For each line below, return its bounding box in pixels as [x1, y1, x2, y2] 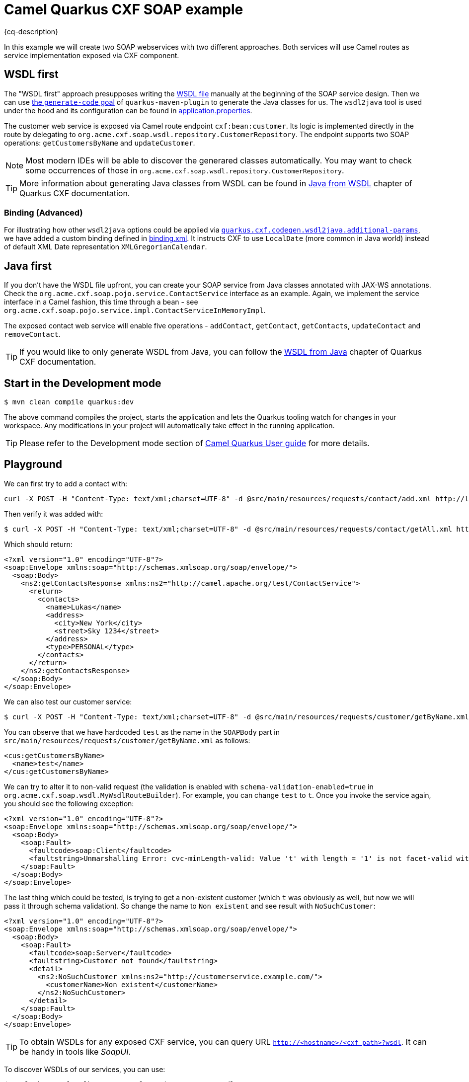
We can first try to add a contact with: [4, 479, 127, 488]
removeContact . [4, 330, 61, 339]
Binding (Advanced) [4, 207, 83, 218]
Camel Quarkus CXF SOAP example [4, 1, 243, 18]
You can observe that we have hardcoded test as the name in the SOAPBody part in [4, 727, 280, 736]
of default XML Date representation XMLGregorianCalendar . [4, 242, 207, 251]
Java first [4, 259, 52, 272]
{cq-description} [4, 27, 58, 36]
